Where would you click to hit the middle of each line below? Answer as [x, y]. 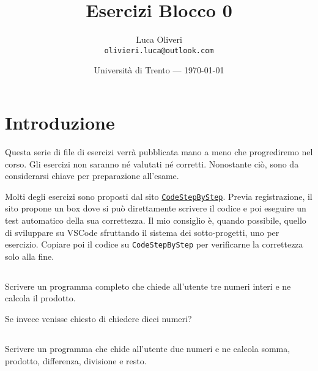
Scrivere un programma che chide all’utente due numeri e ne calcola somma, [148, 348]
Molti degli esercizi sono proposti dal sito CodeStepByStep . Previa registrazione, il [159, 196]
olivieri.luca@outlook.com [159, 50]
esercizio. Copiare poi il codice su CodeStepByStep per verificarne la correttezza [154, 244]
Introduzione [60, 122]
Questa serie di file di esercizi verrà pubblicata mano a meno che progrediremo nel [159, 151]
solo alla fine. [30, 256]
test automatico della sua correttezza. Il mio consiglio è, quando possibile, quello [156, 220]
